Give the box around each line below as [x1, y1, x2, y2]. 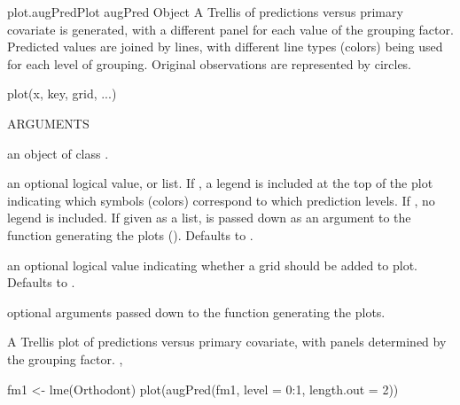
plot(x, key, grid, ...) [7, 84, 117, 103]
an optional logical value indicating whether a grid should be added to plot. [7, 255, 417, 274]
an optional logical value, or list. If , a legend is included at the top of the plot [7, 174, 433, 192]
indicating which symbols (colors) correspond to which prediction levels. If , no [7, 191, 435, 209]
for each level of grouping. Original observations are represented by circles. [7, 54, 412, 73]
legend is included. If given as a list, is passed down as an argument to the [7, 208, 411, 227]
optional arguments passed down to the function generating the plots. [7, 302, 386, 321]
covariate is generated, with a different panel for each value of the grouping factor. [7, 19, 454, 38]
